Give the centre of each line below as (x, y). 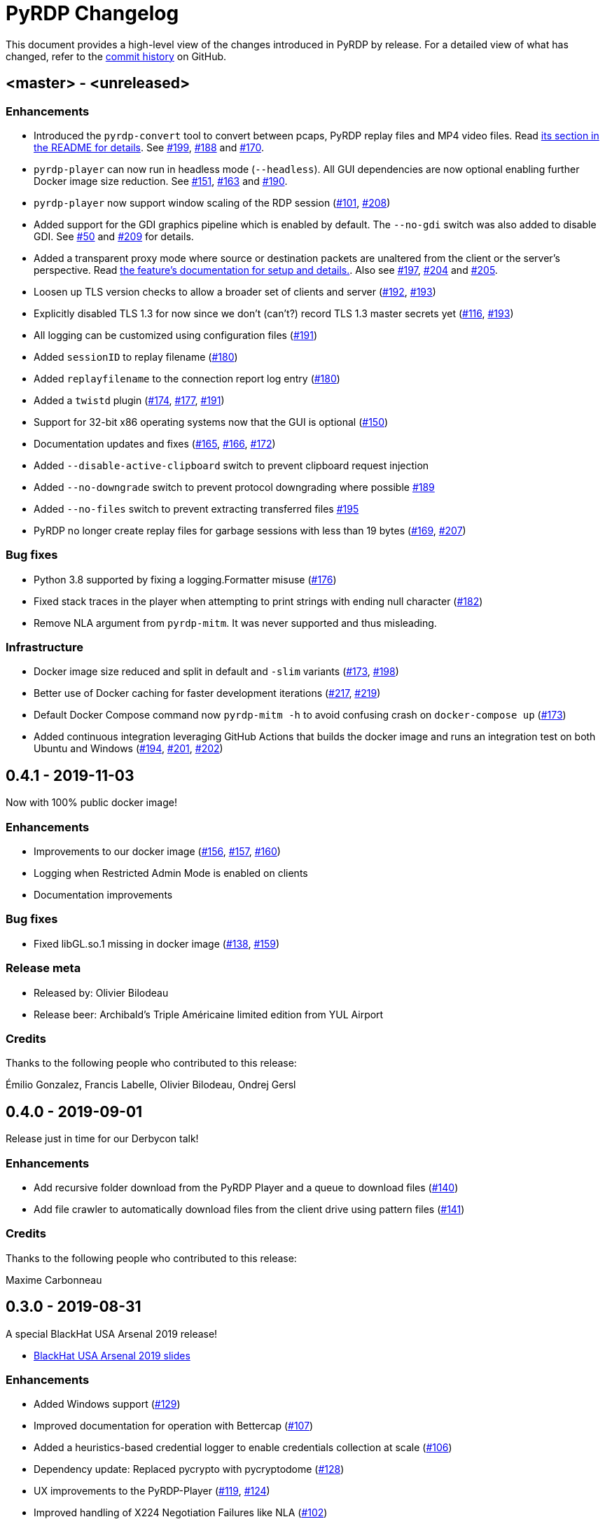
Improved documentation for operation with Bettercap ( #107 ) (174, 1426)
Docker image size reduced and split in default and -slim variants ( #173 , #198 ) (216, 672)
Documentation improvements (103, 895)
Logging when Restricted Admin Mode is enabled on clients (171, 873)
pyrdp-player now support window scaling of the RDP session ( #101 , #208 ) (212, 202)
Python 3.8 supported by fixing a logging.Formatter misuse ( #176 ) (185, 579)
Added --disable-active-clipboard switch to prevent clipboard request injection (231, 465)
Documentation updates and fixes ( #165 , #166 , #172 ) (155, 443)
